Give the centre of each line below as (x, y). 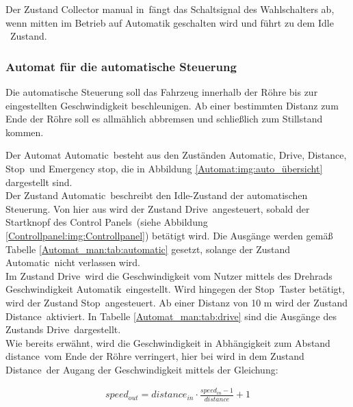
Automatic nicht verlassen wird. (73, 262)
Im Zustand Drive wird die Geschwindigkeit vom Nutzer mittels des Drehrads (169, 275)
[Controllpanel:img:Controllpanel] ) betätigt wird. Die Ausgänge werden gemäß (169, 235)
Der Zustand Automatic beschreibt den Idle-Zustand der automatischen (157, 195)
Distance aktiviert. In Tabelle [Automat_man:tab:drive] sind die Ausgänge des (171, 316)
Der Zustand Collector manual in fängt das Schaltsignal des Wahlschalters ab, (170, 9)
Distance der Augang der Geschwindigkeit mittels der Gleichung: (142, 369)
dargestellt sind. (39, 182)
